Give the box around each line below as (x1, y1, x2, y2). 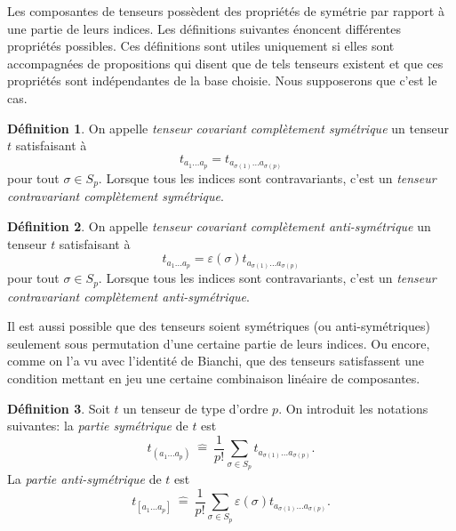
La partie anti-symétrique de (7, 470, 162, 488)
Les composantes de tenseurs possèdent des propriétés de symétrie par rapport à (7, 2, 444, 20)
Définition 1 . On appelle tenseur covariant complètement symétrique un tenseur (7, 118, 449, 137)
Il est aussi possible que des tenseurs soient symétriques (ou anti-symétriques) (7, 317, 430, 335)
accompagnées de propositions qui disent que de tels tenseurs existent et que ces (7, 53, 444, 72)
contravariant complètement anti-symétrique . (7, 286, 250, 305)
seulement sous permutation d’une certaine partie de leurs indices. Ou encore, (7, 334, 430, 352)
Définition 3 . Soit (7, 398, 110, 417)
